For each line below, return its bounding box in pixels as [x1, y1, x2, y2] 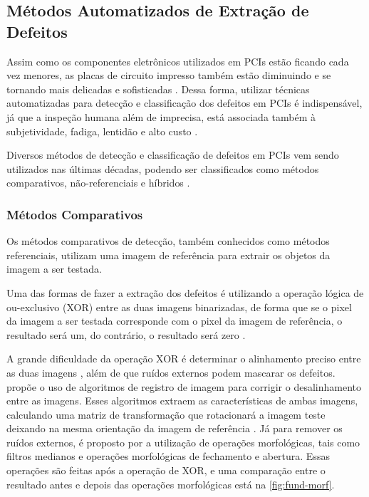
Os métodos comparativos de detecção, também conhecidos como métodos [6, 234, 330, 248]
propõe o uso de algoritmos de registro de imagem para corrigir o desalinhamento [6, 379, 361, 394]
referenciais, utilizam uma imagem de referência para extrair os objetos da [6, 247, 331, 262]
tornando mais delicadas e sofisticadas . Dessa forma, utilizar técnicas [6, 81, 310, 96]
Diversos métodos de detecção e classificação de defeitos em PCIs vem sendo [6, 147, 339, 162]
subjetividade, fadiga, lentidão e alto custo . [6, 123, 198, 138]
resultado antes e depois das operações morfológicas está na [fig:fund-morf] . [6, 476, 335, 491]
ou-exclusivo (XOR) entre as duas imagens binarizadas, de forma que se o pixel [6, 299, 352, 314]
